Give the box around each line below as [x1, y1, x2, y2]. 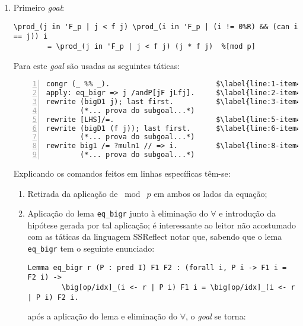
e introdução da [219, 207, 276, 220]
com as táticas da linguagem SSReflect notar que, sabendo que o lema [27, 230, 282, 243]
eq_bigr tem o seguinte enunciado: [27, 242, 155, 255]
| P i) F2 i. [27, 293, 79, 302]
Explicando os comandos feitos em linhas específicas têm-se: [13, 167, 231, 180]
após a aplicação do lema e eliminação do [27, 310, 178, 322]
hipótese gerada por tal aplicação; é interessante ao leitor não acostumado [27, 218, 296, 231]
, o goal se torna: [186, 310, 246, 322]
